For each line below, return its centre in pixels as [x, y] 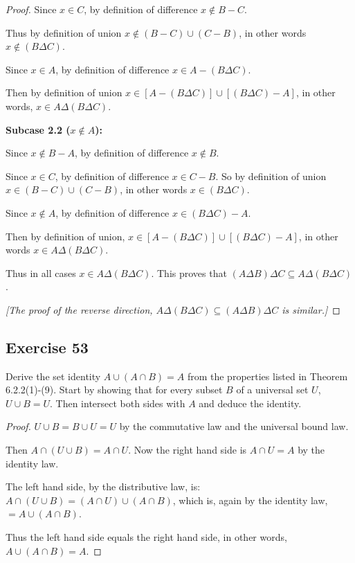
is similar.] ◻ [311, 309]
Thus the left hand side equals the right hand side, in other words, [146, 537]
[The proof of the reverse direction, [79, 309]
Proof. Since [31, 9]
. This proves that [189, 272]
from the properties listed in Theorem [267, 376]
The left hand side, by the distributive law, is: [103, 486]
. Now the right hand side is [188, 450]
